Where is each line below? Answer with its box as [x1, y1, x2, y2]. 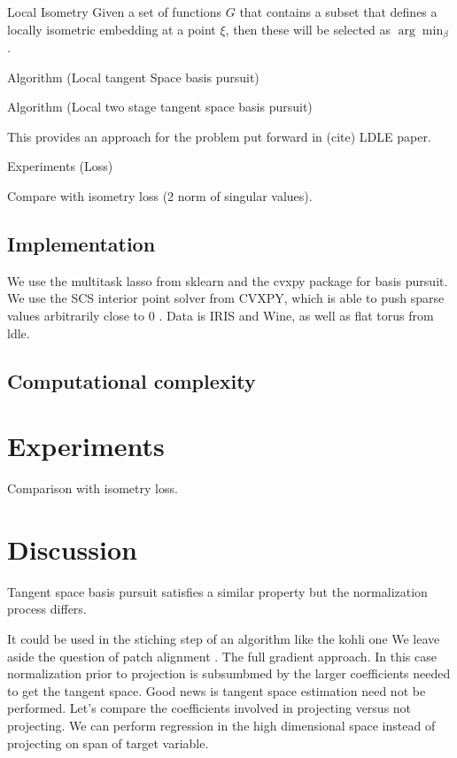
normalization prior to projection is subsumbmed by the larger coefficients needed [7, 664, 451, 683]
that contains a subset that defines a [239, 3, 438, 20]
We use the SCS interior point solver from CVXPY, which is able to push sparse [7, 289, 445, 307]
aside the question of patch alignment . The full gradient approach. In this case [7, 646, 437, 665]
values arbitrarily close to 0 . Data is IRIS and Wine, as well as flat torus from [7, 306, 434, 324]
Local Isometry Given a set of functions [7, 3, 222, 20]
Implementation [7, 230, 156, 257]
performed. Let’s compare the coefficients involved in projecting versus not [7, 699, 412, 717]
